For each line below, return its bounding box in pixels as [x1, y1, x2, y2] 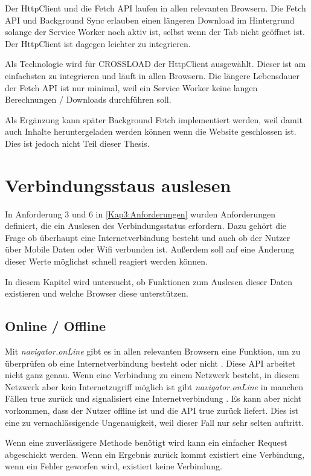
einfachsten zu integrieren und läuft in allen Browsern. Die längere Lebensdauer [5, 69, 300, 82]
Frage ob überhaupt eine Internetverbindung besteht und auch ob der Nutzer [5, 231, 290, 243]
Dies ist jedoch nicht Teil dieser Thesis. [5, 137, 150, 149]
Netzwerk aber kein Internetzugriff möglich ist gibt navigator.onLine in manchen [5, 380, 304, 393]
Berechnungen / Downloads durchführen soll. [5, 93, 172, 106]
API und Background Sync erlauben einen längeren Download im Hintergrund [5, 13, 295, 26]
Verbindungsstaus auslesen [5, 172, 231, 197]
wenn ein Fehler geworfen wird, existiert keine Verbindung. [5, 460, 222, 472]
